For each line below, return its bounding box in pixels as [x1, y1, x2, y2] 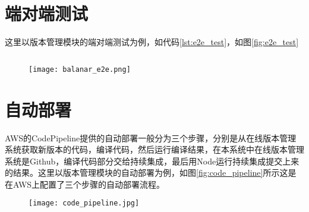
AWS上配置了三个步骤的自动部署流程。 [12, 178, 165, 190]
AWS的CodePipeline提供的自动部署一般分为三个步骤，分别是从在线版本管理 [5, 131, 297, 144]
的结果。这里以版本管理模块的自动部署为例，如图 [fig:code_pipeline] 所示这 [5, 166, 288, 179]
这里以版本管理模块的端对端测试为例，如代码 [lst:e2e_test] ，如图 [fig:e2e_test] [5, 36, 299, 48]
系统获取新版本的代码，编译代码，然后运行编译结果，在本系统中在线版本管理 [5, 143, 304, 156]
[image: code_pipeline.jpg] [29, 199, 140, 208]
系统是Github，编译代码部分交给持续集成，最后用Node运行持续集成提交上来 [5, 154, 299, 167]
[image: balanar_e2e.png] [29, 65, 131, 74]
